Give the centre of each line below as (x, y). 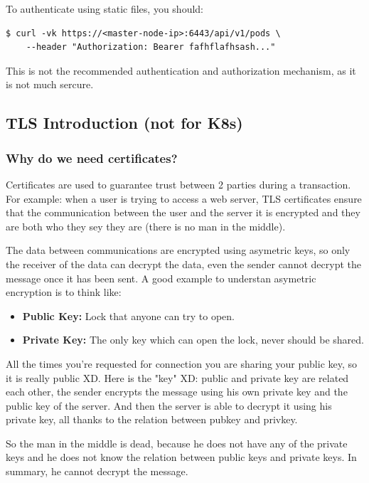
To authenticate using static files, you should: (105, 9)
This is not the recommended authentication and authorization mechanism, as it (181, 70)
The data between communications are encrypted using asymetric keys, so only (178, 250)
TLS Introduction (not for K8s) (124, 123)
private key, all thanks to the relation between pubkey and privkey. (152, 419)
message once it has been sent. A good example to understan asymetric (161, 278)
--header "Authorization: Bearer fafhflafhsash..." (151, 47)
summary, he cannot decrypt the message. (97, 471)
